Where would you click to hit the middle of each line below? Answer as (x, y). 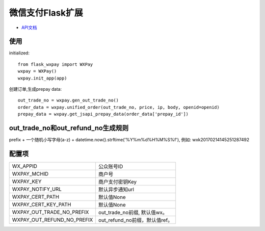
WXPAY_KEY (27, 181)
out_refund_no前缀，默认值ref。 (135, 220)
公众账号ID (111, 167)
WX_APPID (25, 166)
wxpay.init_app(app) (42, 78)
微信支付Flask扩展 (46, 13)
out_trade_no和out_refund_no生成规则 (69, 128)
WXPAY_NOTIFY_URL (37, 189)
